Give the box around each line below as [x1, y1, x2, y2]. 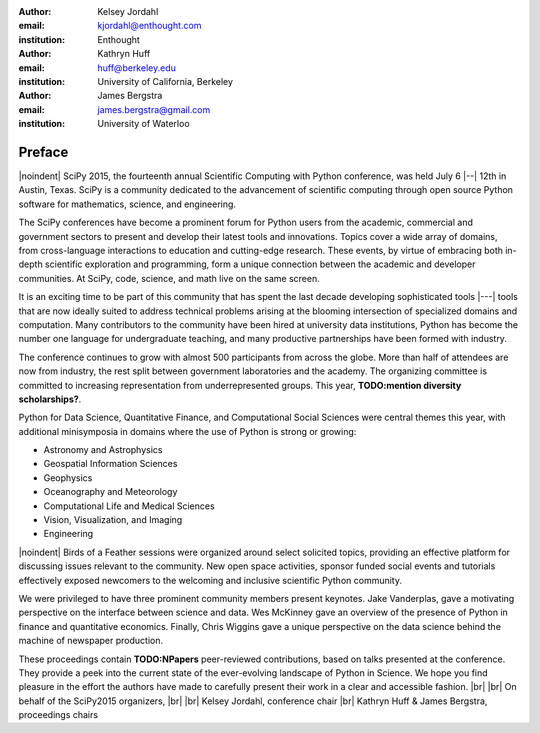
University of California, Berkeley [97, 75, 234, 87]
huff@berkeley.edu [97, 61, 177, 74]
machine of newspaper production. [18, 635, 164, 647]
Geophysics [43, 471, 93, 484]
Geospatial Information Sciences [43, 458, 178, 470]
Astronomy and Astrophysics [43, 444, 163, 456]
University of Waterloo [97, 118, 190, 130]
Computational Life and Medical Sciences [43, 500, 215, 512]
